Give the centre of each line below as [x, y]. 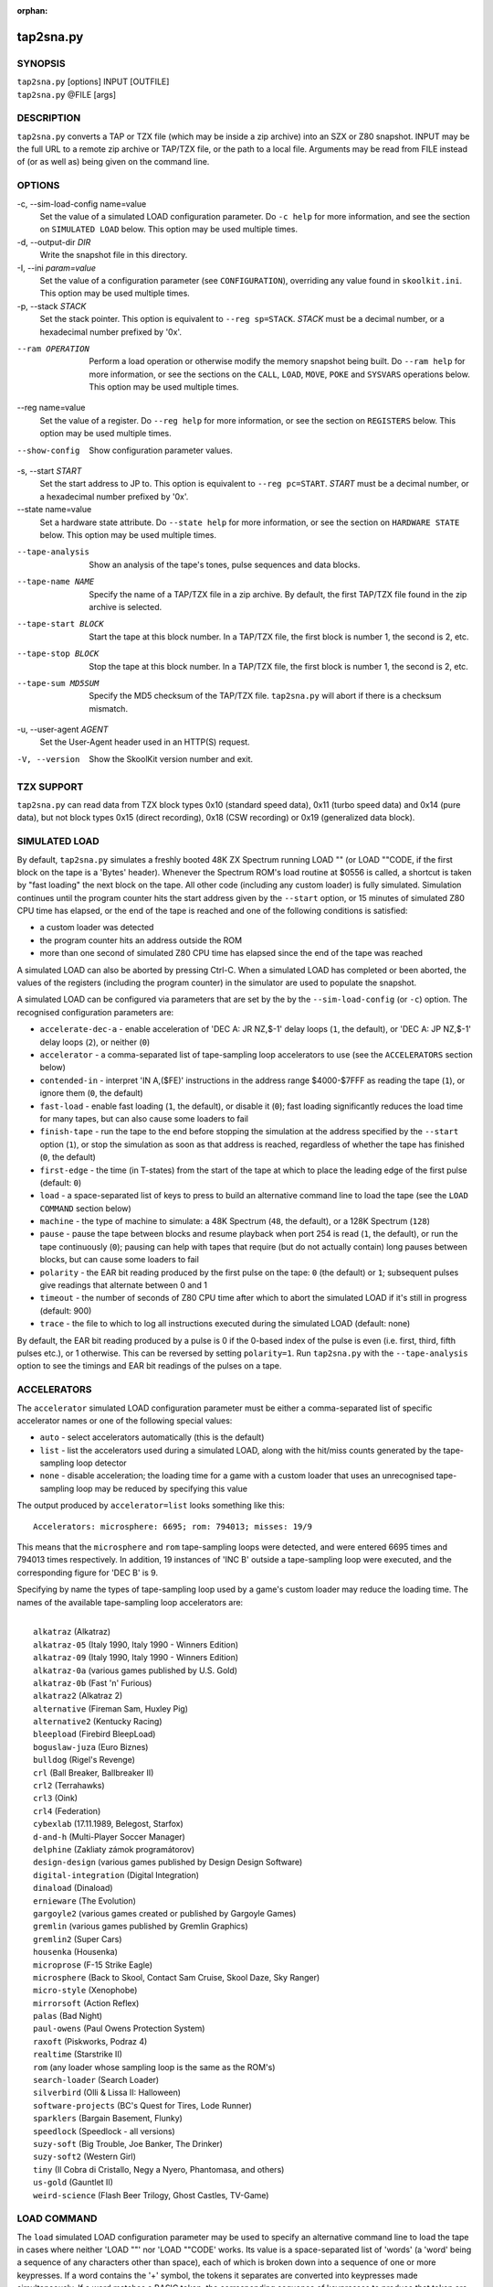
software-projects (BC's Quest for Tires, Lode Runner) [143, 2105]
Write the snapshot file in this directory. [114, 255]
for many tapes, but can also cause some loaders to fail [144, 1118]
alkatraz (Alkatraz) [72, 1632]
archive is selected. [126, 607]
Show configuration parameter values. [161, 450]
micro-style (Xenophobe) [85, 1991]
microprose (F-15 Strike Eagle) [93, 1965]
